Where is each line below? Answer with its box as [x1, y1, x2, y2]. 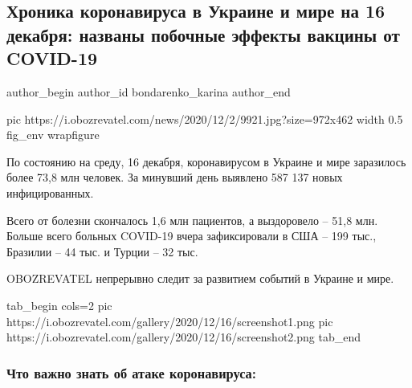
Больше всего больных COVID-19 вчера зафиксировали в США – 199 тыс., [6, 227, 377, 244]
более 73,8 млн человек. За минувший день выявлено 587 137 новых [6, 169, 343, 186]
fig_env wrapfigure [6, 126, 100, 143]
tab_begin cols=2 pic [6, 296, 112, 313]
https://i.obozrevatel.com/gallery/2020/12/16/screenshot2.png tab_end [6, 329, 361, 345]
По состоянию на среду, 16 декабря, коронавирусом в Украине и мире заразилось [6, 153, 406, 169]
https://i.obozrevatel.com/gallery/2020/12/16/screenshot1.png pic [6, 312, 333, 329]
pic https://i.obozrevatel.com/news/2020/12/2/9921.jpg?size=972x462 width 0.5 [6, 110, 403, 127]
